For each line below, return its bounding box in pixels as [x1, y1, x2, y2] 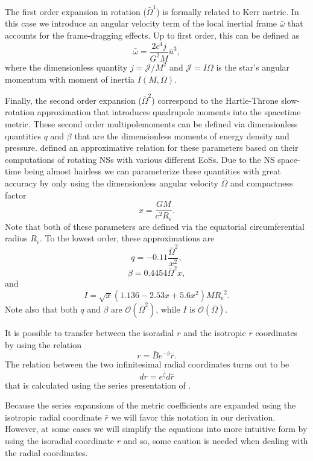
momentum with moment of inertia [5, 72, 135, 85]
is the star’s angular [216, 60, 290, 73]
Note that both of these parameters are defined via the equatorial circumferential [5, 220, 305, 232]
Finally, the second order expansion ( [5, 94, 142, 106]
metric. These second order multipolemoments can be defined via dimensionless [5, 118, 298, 130]
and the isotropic [183, 326, 246, 339]
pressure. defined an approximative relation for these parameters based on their [5, 141, 299, 154]
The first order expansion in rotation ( [5, 5, 147, 17]
